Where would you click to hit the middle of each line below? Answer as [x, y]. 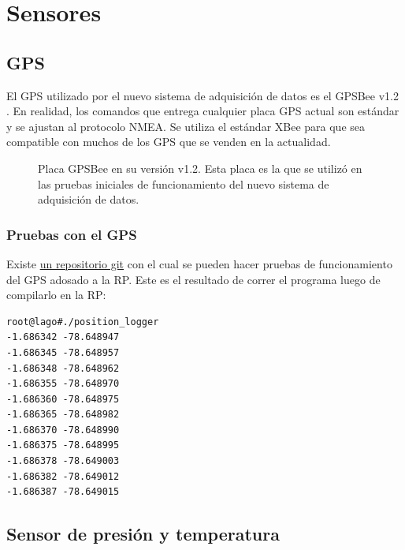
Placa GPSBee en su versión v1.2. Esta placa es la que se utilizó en [200, 168]
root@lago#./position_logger [83, 322]
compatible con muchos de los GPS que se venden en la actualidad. [169, 142]
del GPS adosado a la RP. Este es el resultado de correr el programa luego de [193, 279]
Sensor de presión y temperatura [143, 534]
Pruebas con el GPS [72, 234]
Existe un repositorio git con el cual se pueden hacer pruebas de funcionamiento [199, 263]
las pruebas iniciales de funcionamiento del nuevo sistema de [184, 183]
